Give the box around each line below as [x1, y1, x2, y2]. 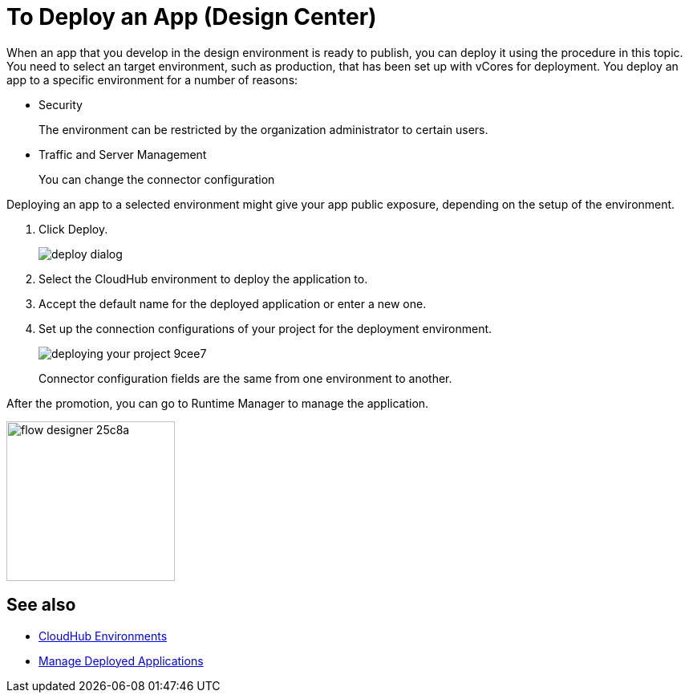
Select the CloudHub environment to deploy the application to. [39, 271, 368, 286]
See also [6, 595, 76, 616]
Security [39, 97, 83, 112]
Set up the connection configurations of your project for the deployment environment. [39, 321, 492, 335]
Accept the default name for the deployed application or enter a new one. [39, 296, 427, 311]
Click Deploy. [39, 221, 108, 236]
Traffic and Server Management [39, 147, 207, 161]
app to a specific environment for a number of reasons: [6, 72, 298, 87]
